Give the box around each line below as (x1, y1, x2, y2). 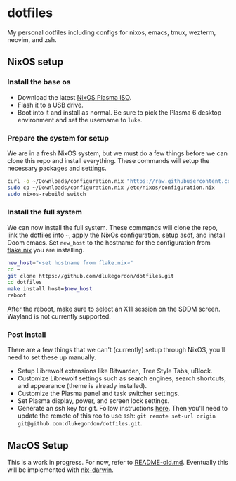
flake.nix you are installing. (7, 245, 85, 254)
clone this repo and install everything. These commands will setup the (7, 156, 210, 165)
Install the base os (7, 77, 72, 87)
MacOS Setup (7, 440, 69, 451)
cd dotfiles (7, 279, 42, 286)
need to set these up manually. (7, 353, 96, 361)
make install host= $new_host (7, 286, 93, 293)
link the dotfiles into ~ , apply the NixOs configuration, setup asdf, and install (7, 231, 226, 239)
